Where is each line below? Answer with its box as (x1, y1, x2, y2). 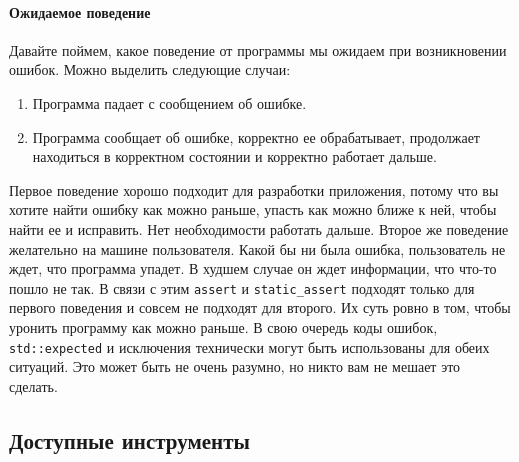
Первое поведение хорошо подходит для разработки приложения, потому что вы (9, 179, 499, 200)
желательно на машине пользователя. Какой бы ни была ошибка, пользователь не (9, 238, 506, 259)
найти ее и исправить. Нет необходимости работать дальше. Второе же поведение (9, 218, 509, 239)
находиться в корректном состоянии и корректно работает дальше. (32, 146, 437, 167)
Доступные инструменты (9, 424, 250, 455)
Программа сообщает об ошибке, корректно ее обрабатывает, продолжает (32, 126, 480, 147)
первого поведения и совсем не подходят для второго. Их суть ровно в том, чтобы (9, 297, 511, 318)
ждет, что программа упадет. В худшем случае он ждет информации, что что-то (9, 258, 497, 279)
